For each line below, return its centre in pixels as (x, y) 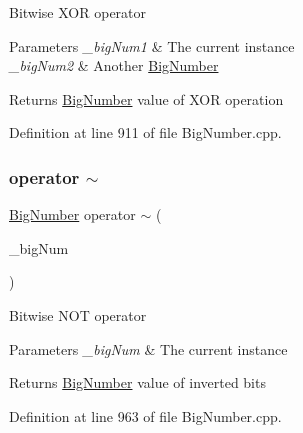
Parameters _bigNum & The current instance (148, 348)
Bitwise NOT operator (78, 314)
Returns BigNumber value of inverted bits (137, 382)
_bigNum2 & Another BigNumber (114, 65)
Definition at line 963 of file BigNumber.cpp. (145, 415)
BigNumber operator (72, 214)
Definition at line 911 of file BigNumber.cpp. (145, 132)
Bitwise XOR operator (78, 12)
